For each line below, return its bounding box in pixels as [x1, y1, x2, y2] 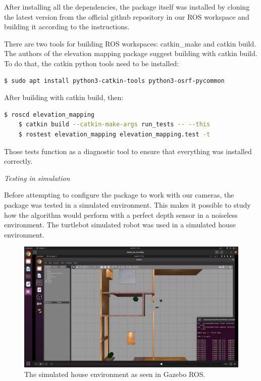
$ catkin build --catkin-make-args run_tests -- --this [18, 121, 211, 128]
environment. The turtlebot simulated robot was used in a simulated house [4, 219, 236, 230]
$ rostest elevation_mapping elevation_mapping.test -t [18, 130, 211, 138]
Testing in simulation [4, 172, 70, 183]
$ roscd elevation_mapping [4, 111, 94, 118]
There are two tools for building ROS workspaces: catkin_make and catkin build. [4, 38, 256, 49]
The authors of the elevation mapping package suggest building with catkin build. [4, 48, 257, 59]
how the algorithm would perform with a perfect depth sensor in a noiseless [4, 209, 238, 220]
